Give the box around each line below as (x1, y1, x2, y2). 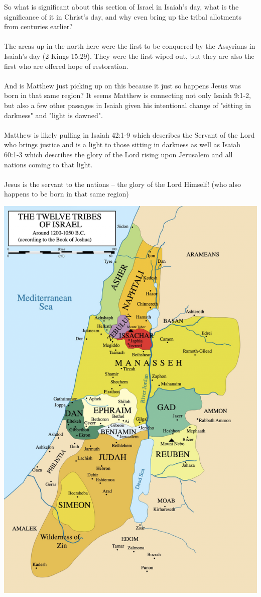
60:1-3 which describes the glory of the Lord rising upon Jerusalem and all (4, 149, 233, 159)
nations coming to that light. (4, 159, 93, 169)
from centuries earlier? (4, 21, 73, 32)
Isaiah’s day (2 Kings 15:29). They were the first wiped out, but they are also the (4, 50, 254, 61)
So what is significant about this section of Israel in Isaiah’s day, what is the (4, 2, 239, 12)
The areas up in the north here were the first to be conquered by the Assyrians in (4, 41, 255, 51)
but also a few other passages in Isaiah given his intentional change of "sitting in (4, 99, 251, 110)
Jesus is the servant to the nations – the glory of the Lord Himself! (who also (4, 178, 241, 189)
